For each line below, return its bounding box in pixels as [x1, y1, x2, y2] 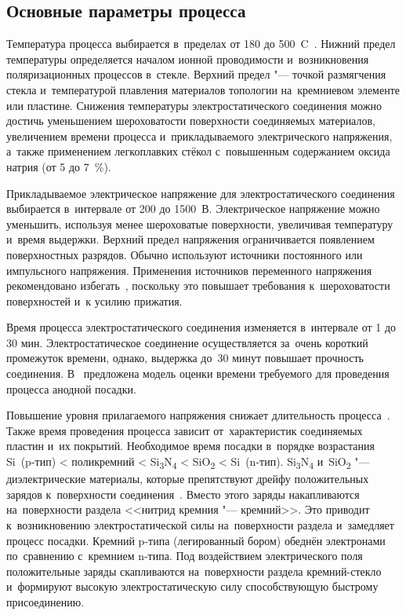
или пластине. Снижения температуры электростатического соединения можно [6, 97, 382, 113]
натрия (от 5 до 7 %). [6, 158, 111, 174]
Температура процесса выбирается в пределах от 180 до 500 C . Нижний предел [6, 35, 396, 52]
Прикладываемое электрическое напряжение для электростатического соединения [6, 185, 395, 201]
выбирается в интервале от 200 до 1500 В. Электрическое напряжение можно [6, 200, 380, 217]
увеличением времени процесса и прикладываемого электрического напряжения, [6, 127, 393, 144]
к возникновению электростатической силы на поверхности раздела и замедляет [6, 516, 394, 533]
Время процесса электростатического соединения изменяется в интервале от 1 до [6, 319, 397, 335]
